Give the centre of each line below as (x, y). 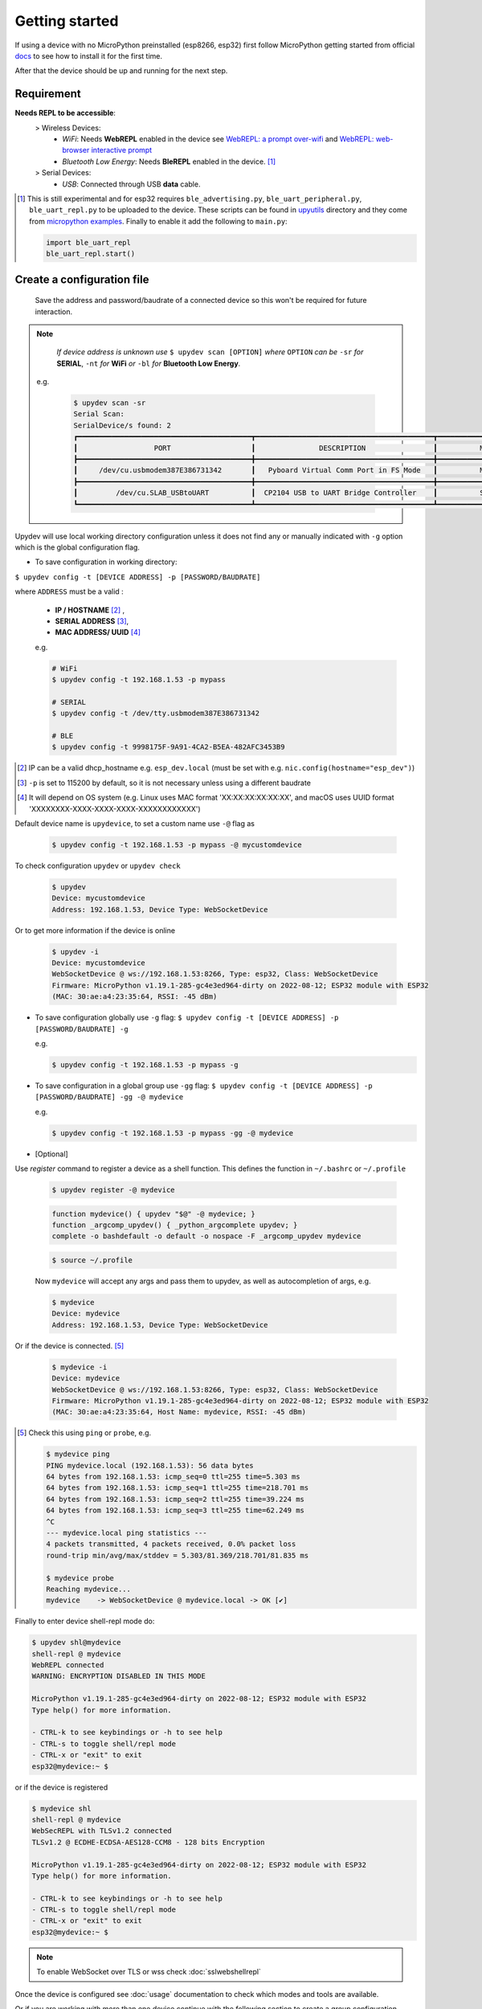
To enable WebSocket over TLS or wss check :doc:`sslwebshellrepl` (149, 1972)
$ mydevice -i (80, 1367)
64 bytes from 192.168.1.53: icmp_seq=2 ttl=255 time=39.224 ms (175, 1499)
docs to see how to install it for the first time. (89, 55)
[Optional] (51, 1154)
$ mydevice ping (78, 1454)
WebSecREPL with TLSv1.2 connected (102, 1831)
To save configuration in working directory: (106, 562)
